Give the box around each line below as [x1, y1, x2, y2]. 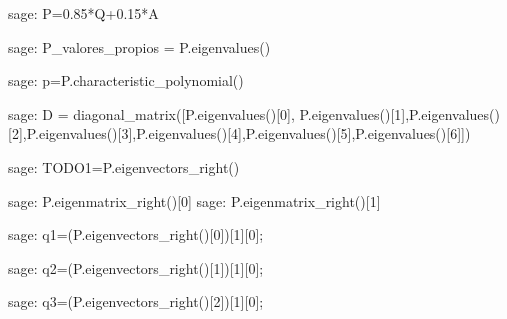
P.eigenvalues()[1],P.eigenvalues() [299, 103, 500, 124]
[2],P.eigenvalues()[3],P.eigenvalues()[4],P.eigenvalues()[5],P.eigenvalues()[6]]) [8, 123, 471, 144]
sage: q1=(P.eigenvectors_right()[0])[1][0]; [8, 224, 264, 245]
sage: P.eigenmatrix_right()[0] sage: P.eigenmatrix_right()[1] [8, 190, 381, 211]
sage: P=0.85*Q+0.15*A [8, 3, 159, 23]
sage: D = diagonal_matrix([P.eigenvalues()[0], [8, 103, 295, 124]
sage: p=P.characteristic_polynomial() [8, 70, 244, 91]
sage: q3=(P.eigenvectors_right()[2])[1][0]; [8, 291, 264, 312]
